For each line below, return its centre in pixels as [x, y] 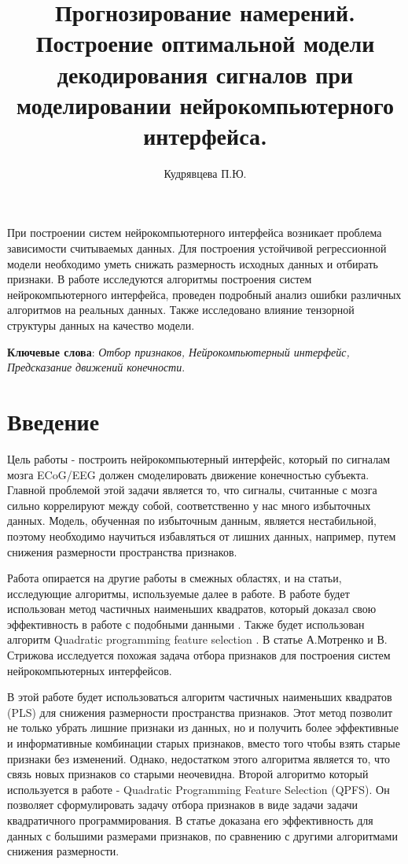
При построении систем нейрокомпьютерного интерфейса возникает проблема [195, 233]
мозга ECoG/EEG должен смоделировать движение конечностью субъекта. [188, 474]
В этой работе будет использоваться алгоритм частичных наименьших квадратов [200, 697]
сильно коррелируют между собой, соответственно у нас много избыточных [189, 505]
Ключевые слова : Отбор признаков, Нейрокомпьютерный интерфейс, [178, 351]
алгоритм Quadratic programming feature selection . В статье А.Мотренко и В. [197, 639]
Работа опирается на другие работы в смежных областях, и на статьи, [175, 578]
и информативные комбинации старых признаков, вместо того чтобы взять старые [204, 743]
